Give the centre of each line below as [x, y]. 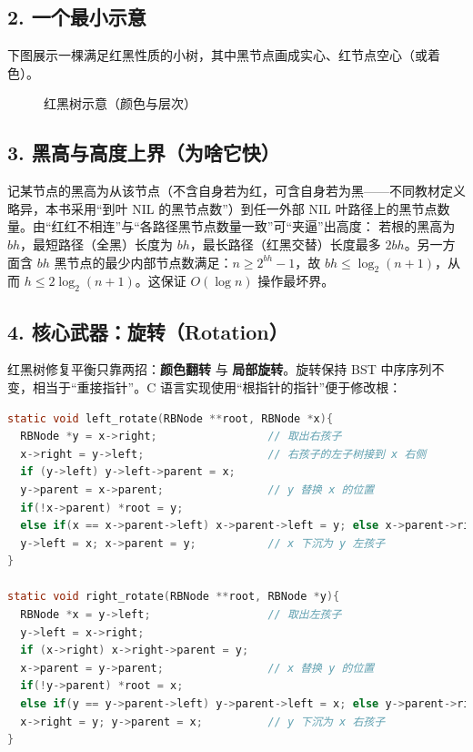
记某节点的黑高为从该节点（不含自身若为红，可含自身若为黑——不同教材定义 [236, 191]
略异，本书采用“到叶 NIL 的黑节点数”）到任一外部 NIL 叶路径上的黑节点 [222, 208]
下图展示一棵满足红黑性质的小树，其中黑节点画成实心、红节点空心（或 [217, 55]
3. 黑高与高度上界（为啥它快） [144, 152]
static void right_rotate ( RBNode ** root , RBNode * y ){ [174, 597]
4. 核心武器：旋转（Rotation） [148, 331]
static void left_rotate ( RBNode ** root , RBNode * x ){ [171, 418]
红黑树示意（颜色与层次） [120, 103]
